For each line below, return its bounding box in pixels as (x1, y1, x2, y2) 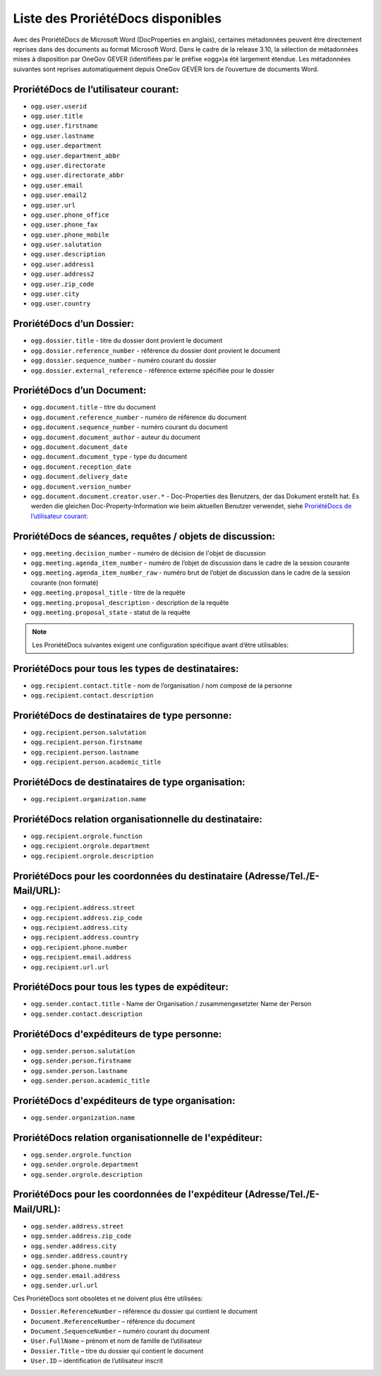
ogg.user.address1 (30, 260, 95, 268)
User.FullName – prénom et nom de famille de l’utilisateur (30, 1336, 202, 1345)
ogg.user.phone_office (30, 210, 109, 219)
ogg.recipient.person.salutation (30, 728, 147, 736)
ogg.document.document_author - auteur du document (30, 433, 200, 441)
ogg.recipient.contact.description (30, 692, 155, 700)
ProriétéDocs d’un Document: (13, 385, 147, 397)
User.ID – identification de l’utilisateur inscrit (30, 1356, 164, 1365)
